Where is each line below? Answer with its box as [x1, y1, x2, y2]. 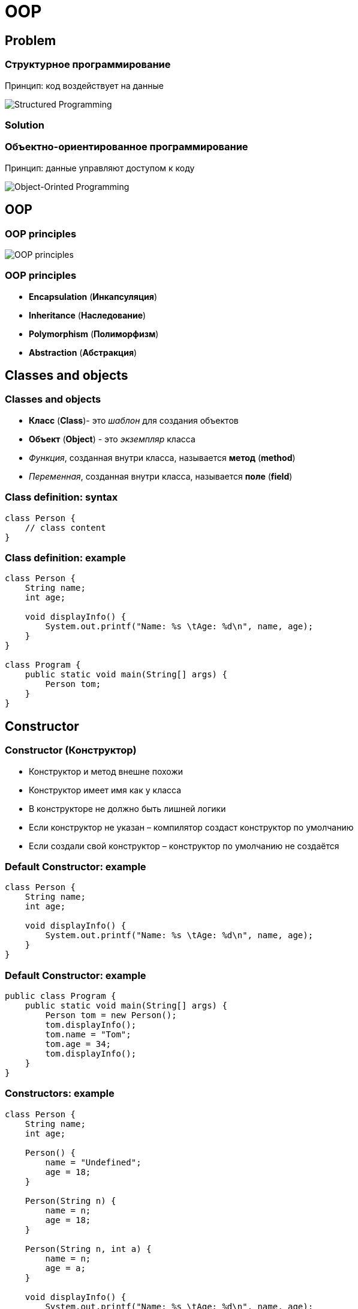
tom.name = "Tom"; [45, 1030, 131, 1040]
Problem [5, 32, 56, 48]
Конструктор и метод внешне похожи [29, 766, 183, 777]
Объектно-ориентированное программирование [5, 141, 248, 153]
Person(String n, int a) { [25, 1243, 152, 1254]
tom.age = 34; [45, 1039, 112, 1049]
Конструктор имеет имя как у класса [29, 784, 182, 795]
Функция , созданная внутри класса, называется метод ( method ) [29, 452, 296, 463]
